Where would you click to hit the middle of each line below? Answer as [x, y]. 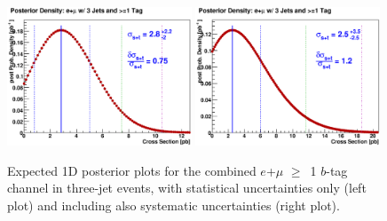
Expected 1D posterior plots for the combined [132, 170]
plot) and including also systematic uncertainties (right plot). [174, 205]
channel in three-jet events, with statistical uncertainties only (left [187, 188]
